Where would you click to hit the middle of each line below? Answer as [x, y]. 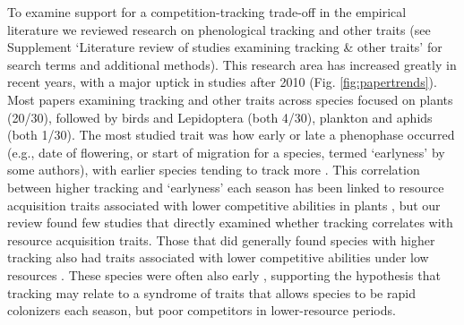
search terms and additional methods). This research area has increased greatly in [232, 64]
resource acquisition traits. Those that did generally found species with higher [221, 239]
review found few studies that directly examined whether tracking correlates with [230, 222]
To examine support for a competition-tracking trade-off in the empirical [207, 12]
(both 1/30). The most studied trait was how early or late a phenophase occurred [231, 135]
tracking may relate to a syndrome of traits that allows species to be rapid [211, 292]
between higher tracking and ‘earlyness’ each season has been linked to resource [226, 187]
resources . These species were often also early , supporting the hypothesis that [224, 274]
